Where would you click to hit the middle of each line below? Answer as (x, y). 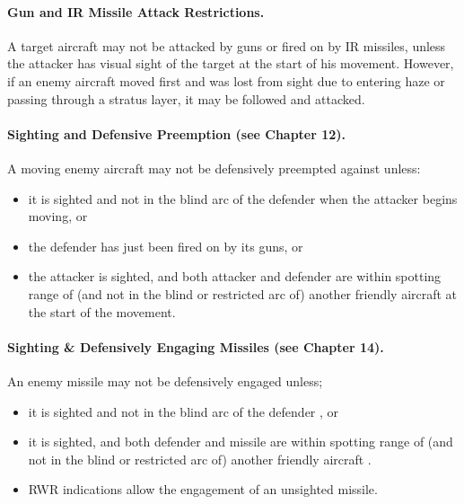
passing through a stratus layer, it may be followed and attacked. (186, 98)
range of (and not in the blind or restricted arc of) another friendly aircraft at (243, 293)
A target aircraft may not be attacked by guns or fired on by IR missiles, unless (227, 45)
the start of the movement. (102, 311)
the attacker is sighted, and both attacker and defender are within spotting (235, 276)
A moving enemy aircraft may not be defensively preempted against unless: (214, 168)
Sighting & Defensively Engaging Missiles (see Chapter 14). (196, 346)
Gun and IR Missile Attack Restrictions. (136, 11)
